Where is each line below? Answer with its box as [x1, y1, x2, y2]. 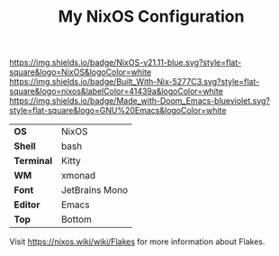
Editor [13, 198, 40, 211]
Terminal [13, 155, 53, 168]
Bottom [61, 214, 93, 226]
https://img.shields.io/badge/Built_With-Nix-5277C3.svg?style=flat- [9, 77, 260, 87]
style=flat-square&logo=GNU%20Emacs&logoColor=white [9, 105, 227, 116]
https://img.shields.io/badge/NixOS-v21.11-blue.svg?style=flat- [9, 57, 241, 69]
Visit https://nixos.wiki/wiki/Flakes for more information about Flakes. [9, 236, 265, 247]
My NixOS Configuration [58, 6, 245, 27]
